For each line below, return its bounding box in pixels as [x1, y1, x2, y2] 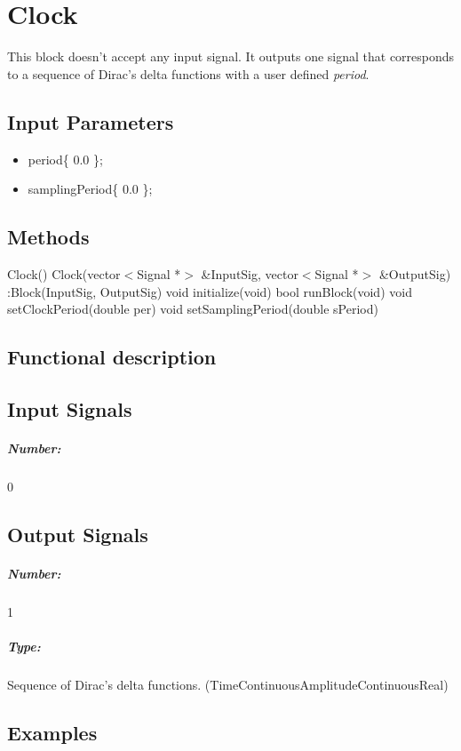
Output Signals [7, 520, 148, 547]
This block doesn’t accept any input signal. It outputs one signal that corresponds [7, 47, 455, 66]
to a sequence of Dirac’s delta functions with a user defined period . [7, 64, 370, 83]
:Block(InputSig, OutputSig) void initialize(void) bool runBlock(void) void [7, 282, 412, 300]
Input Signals [7, 395, 132, 422]
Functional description [7, 343, 217, 371]
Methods [7, 223, 90, 251]
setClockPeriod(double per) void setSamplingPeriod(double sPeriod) [7, 300, 378, 318]
